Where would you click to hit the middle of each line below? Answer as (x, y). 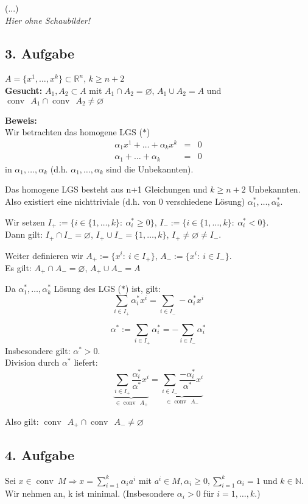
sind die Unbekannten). (150, 169)
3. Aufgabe (40, 53)
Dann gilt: (24, 234)
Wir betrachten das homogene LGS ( (74, 132)
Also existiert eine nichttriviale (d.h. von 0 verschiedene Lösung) (125, 201)
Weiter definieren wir (44, 255)
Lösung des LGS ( (88, 289)
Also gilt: (22, 421)
